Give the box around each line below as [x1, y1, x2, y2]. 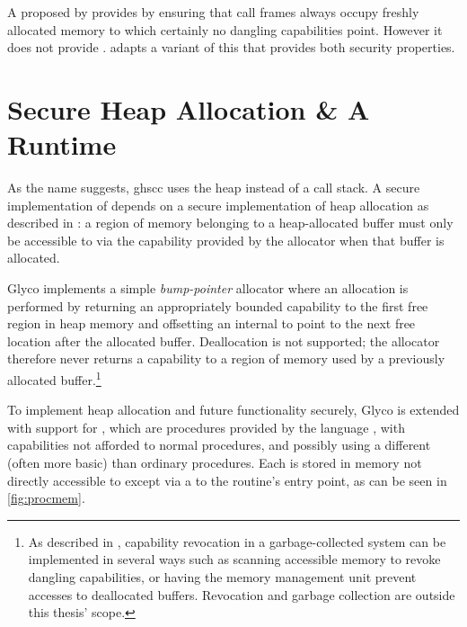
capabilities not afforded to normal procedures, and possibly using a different [7, 435, 431, 454]
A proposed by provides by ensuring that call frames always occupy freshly [7, 3, 419, 21]
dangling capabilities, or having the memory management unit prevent [28, 568, 417, 587]
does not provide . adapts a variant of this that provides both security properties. [7, 38, 455, 57]
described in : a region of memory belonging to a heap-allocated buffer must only [7, 213, 454, 232]
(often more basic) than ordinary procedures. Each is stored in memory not [7, 453, 422, 472]
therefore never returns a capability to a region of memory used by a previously [7, 349, 445, 368]
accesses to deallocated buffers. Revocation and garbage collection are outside [28, 585, 455, 604]
